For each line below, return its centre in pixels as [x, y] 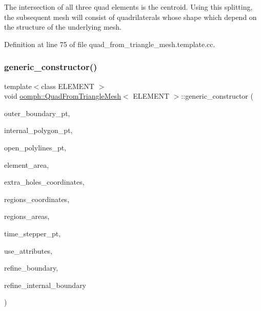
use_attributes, [28, 250]
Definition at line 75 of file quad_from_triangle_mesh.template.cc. [110, 44]
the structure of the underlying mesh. [63, 27]
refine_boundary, [31, 268]
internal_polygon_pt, [38, 130]
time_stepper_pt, [33, 233]
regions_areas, [27, 216]
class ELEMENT [68, 86]
